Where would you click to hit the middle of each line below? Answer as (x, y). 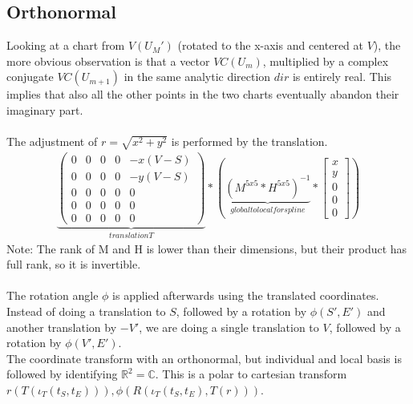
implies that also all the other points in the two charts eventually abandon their (203, 94)
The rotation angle (53, 295)
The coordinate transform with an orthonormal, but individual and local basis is (204, 358)
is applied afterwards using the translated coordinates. (246, 295)
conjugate (30, 77)
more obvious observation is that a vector (108, 61)
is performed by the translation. (249, 141)
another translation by (62, 327)
